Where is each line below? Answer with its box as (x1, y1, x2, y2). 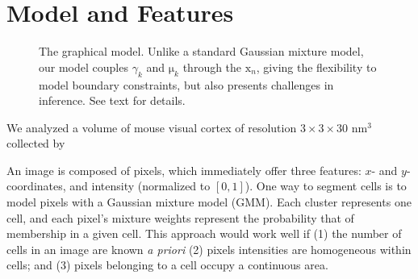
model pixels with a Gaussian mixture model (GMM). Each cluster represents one (6, 194, 412, 210)
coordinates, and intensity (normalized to (6, 177, 211, 194)
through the (182, 58, 242, 75)
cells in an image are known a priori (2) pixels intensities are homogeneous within (6, 240, 412, 257)
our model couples (39, 58, 128, 75)
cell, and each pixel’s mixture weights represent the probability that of (6, 209, 354, 226)
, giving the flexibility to (256, 58, 377, 75)
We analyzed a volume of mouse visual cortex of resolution (6, 119, 297, 135)
